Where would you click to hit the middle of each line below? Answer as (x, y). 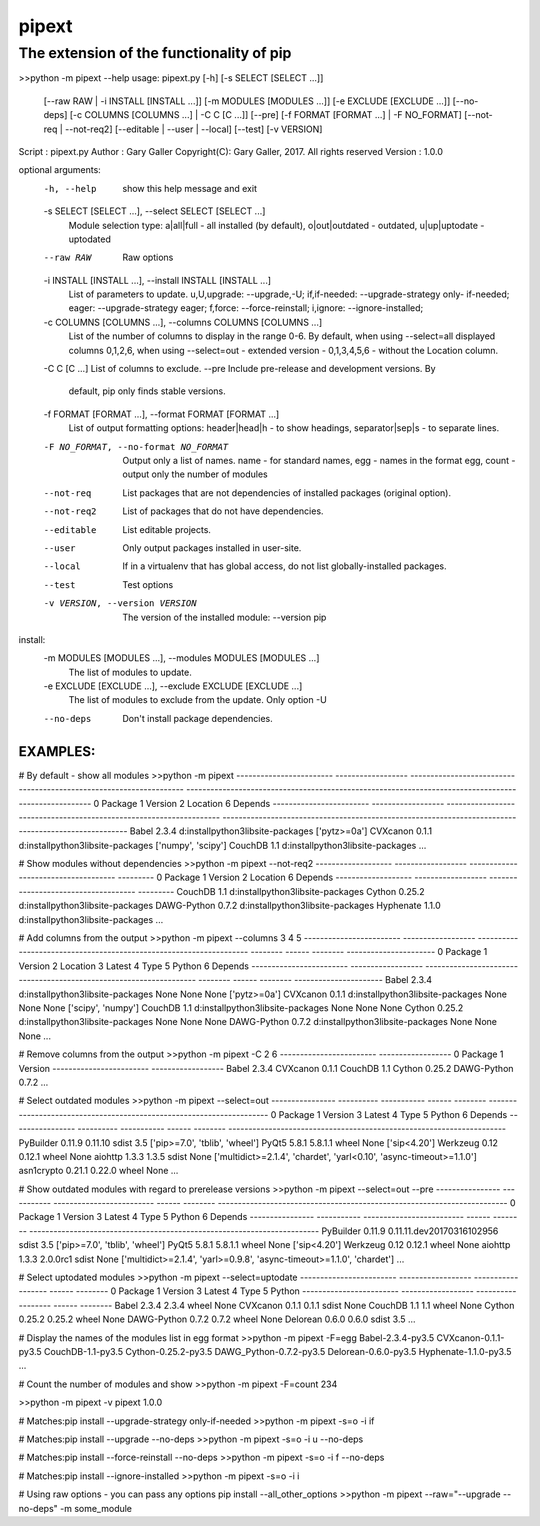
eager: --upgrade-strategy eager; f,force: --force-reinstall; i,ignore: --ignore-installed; (246, 308)
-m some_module (96, 1508)
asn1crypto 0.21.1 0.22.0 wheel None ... (98, 1171)
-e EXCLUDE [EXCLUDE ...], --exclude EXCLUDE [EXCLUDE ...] (173, 686)
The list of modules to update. (130, 672)
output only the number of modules (195, 474)
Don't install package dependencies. (198, 718)
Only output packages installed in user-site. (212, 547)
